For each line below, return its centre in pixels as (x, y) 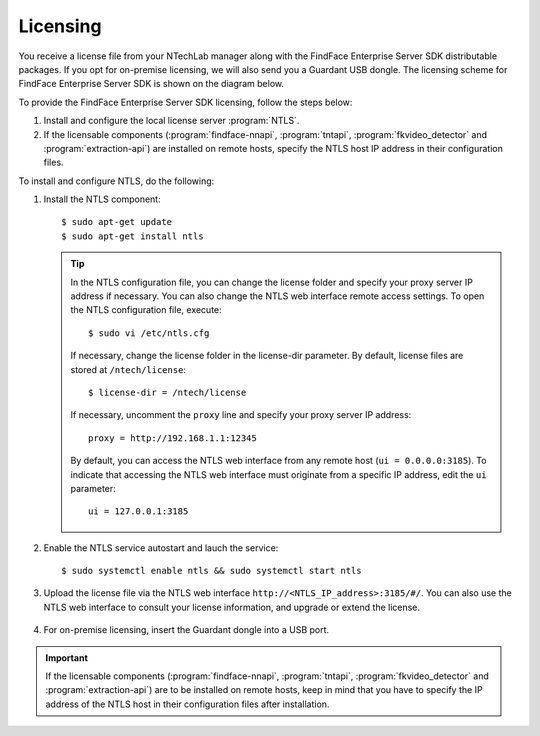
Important (67, 657)
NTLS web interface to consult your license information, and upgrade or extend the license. (231, 607)
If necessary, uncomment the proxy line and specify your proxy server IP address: (241, 415)
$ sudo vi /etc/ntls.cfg (149, 333)
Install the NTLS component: (102, 199)
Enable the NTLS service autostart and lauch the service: (161, 547)
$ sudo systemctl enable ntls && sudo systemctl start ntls (211, 571)
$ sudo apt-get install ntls (132, 236)
